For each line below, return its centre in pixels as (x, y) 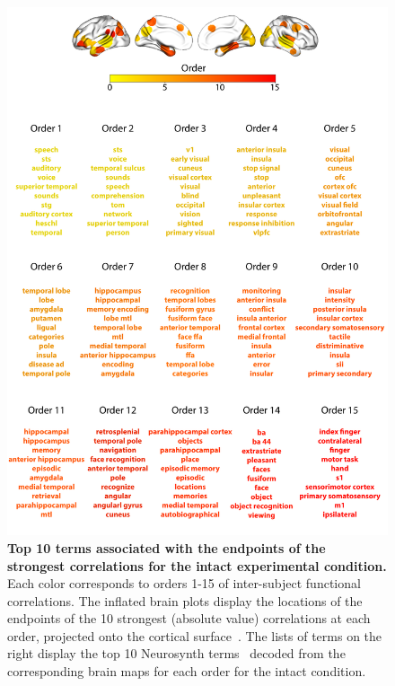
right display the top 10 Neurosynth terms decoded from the (176, 653)
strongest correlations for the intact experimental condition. (197, 565)
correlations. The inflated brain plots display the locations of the (185, 600)
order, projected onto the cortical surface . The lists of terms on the (195, 635)
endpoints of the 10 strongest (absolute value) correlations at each (189, 618)
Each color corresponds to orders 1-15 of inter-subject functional (184, 583)
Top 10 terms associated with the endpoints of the (167, 547)
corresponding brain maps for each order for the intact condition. (187, 671)
